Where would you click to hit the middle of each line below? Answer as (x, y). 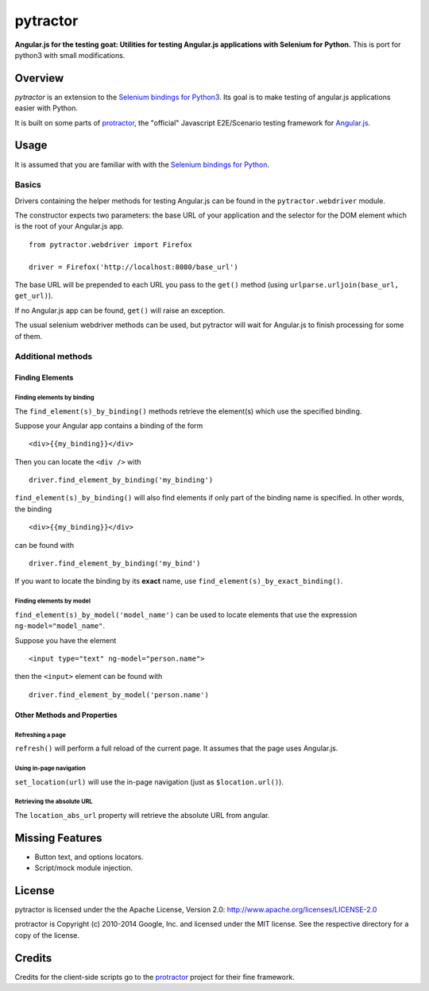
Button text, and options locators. (89, 857)
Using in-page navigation (50, 768)
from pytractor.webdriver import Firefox (110, 245)
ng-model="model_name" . (60, 626)
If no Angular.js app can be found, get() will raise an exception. (120, 310)
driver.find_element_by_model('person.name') (119, 694)
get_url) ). (34, 296)
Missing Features (58, 838)
